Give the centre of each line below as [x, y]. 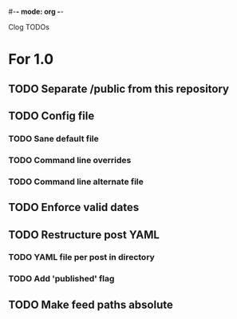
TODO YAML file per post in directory [82, 257]
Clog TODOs [29, 27]
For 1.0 [31, 60]
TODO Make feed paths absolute [91, 304]
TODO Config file [51, 116]
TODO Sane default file [54, 138]
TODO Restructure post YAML [84, 235]
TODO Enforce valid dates [74, 207]
